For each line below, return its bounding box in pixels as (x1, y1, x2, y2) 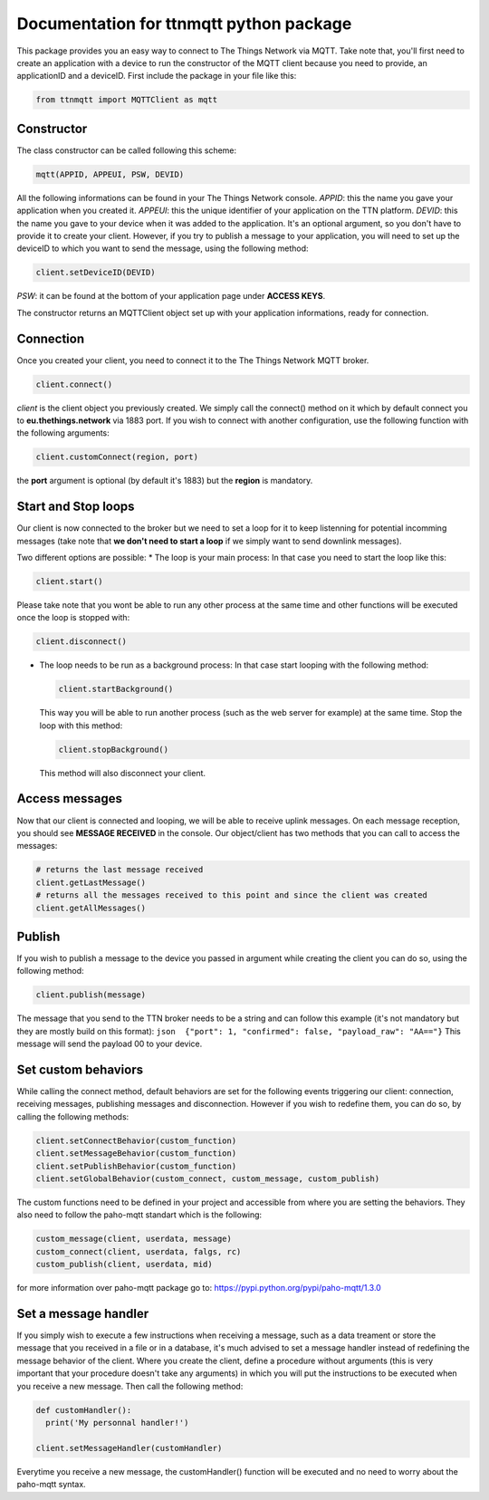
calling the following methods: (16, 1111, 129, 1122)
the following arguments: (16, 428, 110, 438)
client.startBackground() (58, 684, 174, 695)
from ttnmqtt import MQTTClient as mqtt (35, 95, 217, 105)
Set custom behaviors (16, 1062, 144, 1077)
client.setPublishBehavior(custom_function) (35, 1160, 237, 1171)
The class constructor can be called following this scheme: (16, 145, 237, 156)
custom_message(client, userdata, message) (35, 1234, 233, 1245)
